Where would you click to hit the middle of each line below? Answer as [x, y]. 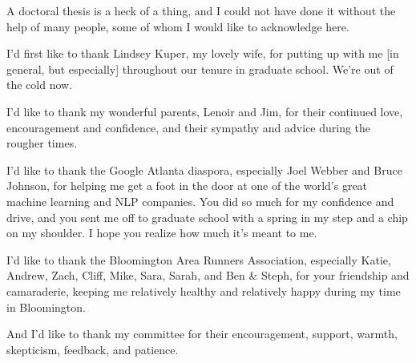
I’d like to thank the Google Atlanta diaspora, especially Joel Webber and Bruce [204, 169]
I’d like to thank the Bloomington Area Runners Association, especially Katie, [199, 259]
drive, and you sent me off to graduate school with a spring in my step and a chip [207, 217]
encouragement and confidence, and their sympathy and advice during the [189, 127]
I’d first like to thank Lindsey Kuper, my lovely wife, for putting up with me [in [203, 53]
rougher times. [42, 143]
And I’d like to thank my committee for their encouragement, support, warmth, [202, 334]
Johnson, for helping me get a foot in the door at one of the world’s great [187, 186]
